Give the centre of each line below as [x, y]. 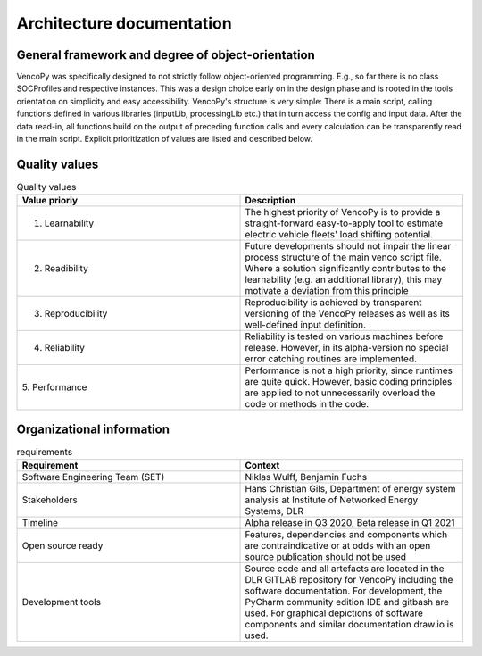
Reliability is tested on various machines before [344, 336]
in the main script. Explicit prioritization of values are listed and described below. [164, 139]
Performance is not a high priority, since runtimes [349, 370]
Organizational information [93, 429]
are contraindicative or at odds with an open [338, 546]
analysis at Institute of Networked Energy [332, 500]
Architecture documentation [124, 23]
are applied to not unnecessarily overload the [340, 393]
